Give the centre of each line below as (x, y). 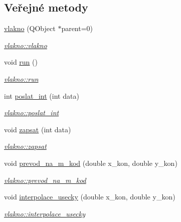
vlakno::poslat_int (32, 113)
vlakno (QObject (30, 28)
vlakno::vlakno (26, 45)
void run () (21, 62)
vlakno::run (21, 78)
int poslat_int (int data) (42, 95)
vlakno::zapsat (25, 146)
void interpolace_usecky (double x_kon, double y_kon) (90, 197)
